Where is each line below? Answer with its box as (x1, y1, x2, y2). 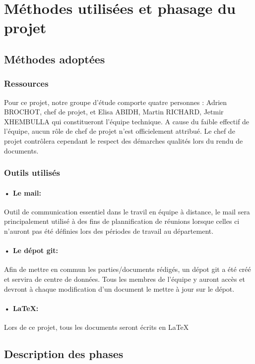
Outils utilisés (4, 166, 60, 179)
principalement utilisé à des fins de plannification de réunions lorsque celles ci (4, 216, 240, 226)
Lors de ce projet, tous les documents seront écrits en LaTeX (4, 321, 189, 332)
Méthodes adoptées (4, 51, 105, 66)
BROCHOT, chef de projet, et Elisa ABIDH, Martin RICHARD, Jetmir (4, 106, 224, 117)
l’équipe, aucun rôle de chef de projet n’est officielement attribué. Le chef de (4, 126, 235, 136)
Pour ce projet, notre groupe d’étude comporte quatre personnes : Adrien (4, 97, 227, 107)
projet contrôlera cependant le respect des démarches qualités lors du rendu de (4, 135, 243, 146)
